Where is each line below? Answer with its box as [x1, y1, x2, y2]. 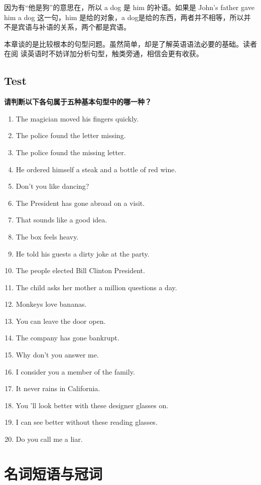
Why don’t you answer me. [16, 349, 99, 360]
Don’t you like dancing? [16, 181, 89, 191]
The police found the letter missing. [16, 130, 126, 141]
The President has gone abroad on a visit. [16, 197, 145, 208]
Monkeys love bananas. [16, 299, 87, 309]
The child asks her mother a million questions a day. [16, 282, 177, 292]
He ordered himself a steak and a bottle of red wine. [16, 164, 177, 174]
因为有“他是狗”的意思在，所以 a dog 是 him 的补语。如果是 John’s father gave [4, 2, 254, 12]
